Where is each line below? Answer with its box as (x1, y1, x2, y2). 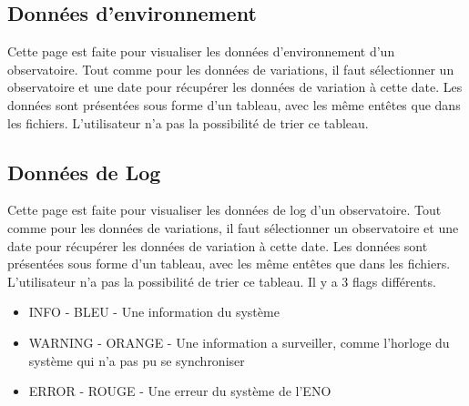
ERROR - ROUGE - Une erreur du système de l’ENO (28, 381, 331, 401)
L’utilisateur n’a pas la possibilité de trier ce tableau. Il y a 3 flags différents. (7, 271, 436, 290)
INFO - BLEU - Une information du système (28, 302, 280, 321)
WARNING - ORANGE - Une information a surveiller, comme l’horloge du (28, 332, 450, 351)
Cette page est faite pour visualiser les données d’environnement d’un (7, 42, 395, 61)
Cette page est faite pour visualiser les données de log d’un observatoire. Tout (7, 200, 442, 219)
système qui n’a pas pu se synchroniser (28, 350, 245, 370)
